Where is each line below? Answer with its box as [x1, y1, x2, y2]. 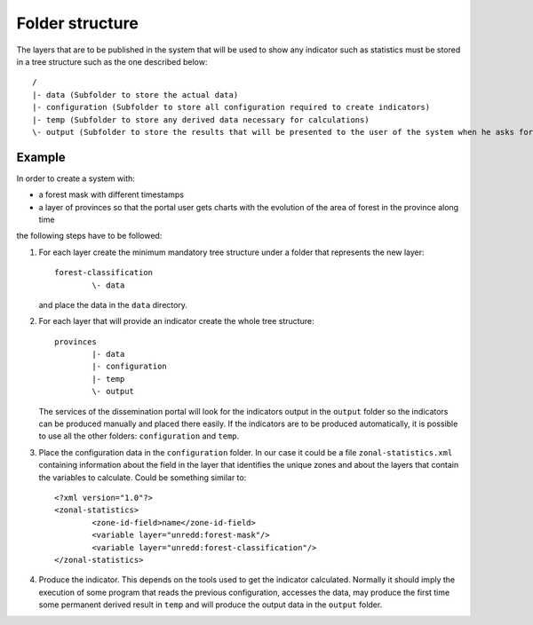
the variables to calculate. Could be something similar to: [38, 471, 247, 483]
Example [16, 149, 66, 164]
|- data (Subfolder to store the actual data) [32, 90, 239, 99]
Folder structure [16, 13, 139, 33]
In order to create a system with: [16, 173, 135, 184]
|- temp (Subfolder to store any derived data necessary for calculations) [32, 115, 370, 124]
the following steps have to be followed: [16, 231, 163, 241]
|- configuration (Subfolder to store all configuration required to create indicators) [32, 102, 431, 113]
